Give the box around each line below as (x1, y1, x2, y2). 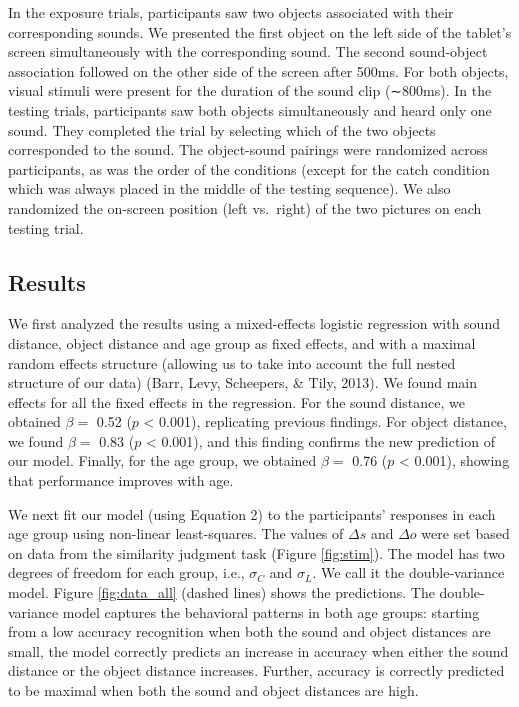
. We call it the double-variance (312, 562, 505, 583)
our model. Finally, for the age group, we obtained (8, 450, 317, 471)
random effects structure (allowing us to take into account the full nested (8, 352, 456, 373)
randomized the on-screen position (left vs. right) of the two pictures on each (8, 197, 482, 218)
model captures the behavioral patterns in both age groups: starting (62, 601, 480, 622)
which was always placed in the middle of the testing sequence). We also (8, 178, 451, 199)
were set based (421, 523, 510, 544)
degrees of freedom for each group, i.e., (8, 562, 245, 583)
